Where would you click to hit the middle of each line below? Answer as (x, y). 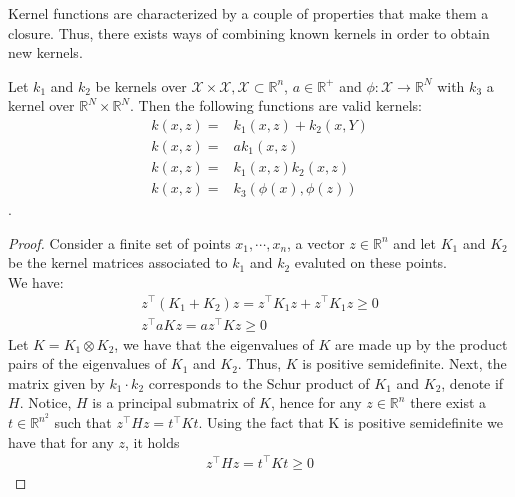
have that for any (61, 441)
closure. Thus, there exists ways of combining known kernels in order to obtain (249, 32)
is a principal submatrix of (173, 402)
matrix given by (56, 382)
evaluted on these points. (371, 262)
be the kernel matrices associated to (118, 262)
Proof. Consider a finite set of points (119, 242)
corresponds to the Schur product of (259, 382)
